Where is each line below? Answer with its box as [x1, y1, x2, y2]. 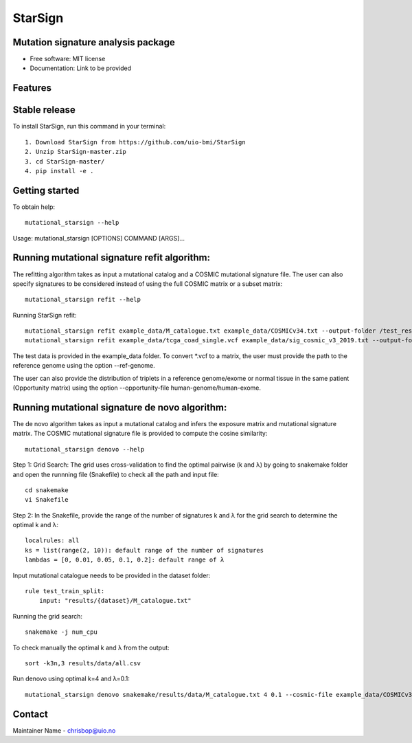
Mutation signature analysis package [12, 36, 175, 48]
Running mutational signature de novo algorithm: [12, 401, 227, 413]
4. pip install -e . [25, 167, 94, 175]
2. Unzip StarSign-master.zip [25, 148, 127, 156]
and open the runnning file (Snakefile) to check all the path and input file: [12, 470, 219, 478]
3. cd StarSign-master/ [25, 157, 105, 165]
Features [12, 82, 51, 94]
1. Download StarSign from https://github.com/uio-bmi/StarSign [25, 138, 247, 146]
